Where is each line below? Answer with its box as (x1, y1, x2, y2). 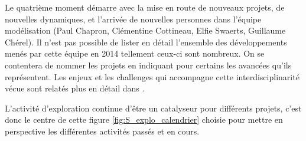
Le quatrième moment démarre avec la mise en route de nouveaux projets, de (5, 1, 285, 13)
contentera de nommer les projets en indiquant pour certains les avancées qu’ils (5, 58, 292, 71)
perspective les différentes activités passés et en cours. (5, 124, 200, 137)
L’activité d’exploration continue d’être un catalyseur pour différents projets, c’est (5, 101, 302, 114)
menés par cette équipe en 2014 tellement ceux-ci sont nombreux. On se (5, 47, 265, 60)
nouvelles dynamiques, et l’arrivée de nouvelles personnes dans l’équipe (5, 12, 262, 25)
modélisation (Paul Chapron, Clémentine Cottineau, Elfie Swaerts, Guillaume (5, 24, 286, 37)
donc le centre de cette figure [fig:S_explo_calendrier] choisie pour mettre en (5, 113, 283, 126)
